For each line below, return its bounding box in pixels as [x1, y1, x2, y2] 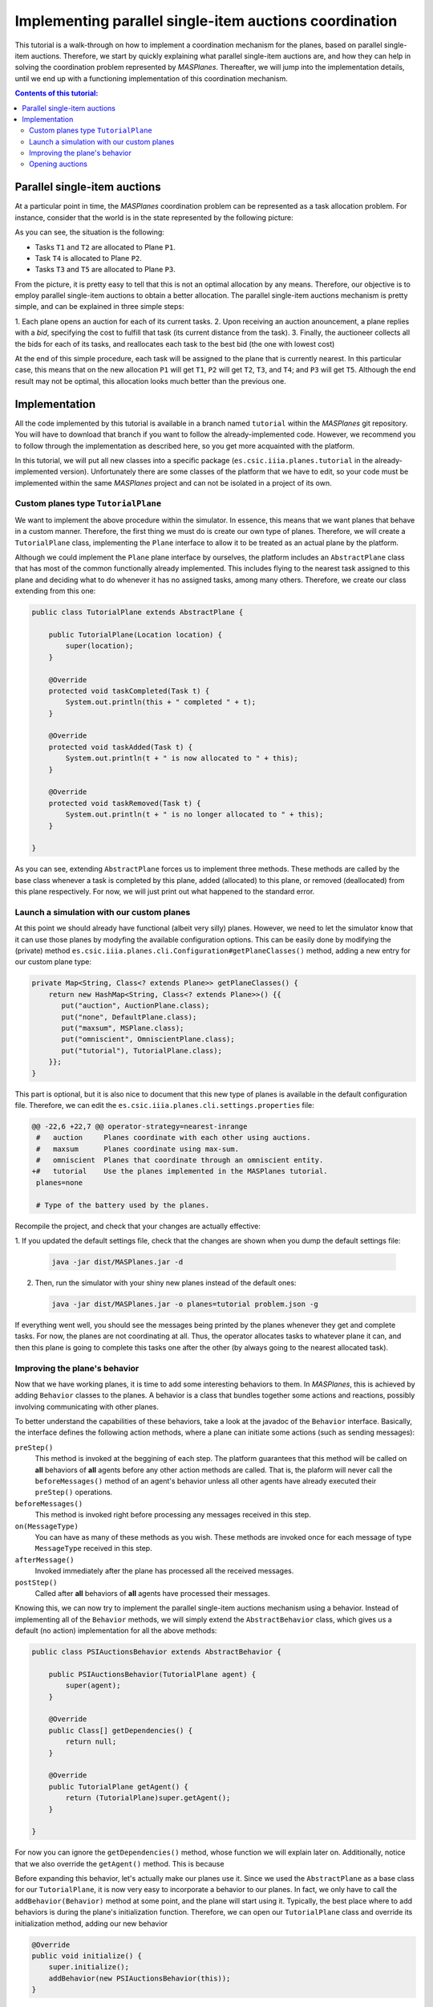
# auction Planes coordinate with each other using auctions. [36, 1133, 311, 1142]
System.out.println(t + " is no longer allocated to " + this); [65, 810, 324, 819]
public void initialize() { [31, 1952, 142, 1960]
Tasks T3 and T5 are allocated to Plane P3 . [34, 265, 176, 275]
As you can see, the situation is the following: [14, 227, 164, 237]
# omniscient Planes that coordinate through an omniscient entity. [36, 1156, 324, 1165]
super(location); [65, 641, 134, 650]
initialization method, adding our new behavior [14, 1919, 168, 1928]
